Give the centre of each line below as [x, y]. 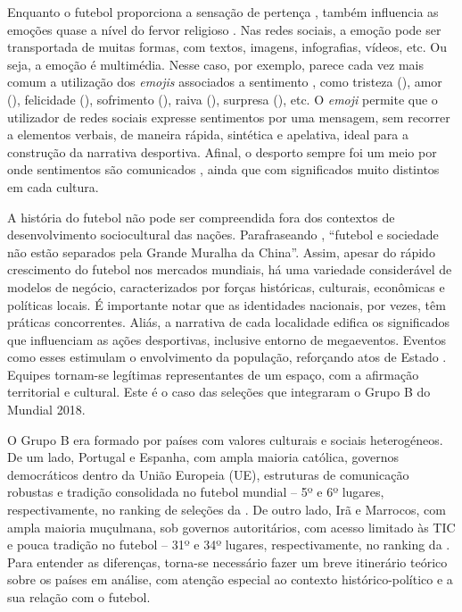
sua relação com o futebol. [79, 597]
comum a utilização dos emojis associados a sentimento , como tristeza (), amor [225, 82]
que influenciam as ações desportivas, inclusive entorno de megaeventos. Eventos [227, 339]
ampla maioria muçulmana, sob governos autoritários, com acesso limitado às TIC [231, 527]
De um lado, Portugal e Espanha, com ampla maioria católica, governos [203, 457]
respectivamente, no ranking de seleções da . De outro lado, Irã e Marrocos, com [227, 510]
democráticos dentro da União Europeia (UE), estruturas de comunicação [208, 474]
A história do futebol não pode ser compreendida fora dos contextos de [201, 217]
